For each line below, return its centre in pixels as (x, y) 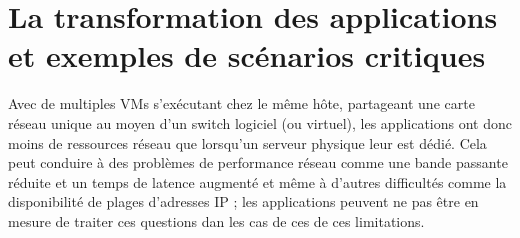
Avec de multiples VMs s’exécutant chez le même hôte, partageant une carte (241, 103)
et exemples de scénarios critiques (247, 55)
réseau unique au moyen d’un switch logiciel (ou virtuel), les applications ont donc (260, 122)
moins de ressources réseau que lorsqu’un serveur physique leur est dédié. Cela (247, 142)
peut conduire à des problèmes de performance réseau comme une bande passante (258, 162)
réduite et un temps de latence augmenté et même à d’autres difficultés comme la (257, 181)
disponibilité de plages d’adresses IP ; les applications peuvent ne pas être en (243, 201)
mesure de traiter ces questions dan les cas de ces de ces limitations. (216, 220)
